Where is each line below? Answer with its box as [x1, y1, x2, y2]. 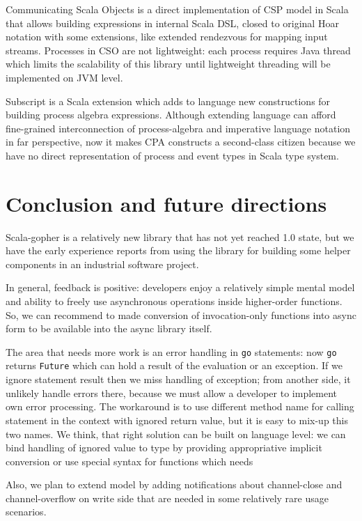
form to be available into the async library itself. [6, 321, 212, 336]
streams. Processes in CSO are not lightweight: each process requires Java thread [6, 42, 351, 57]
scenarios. [6, 504, 47, 519]
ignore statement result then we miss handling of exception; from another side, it [6, 372, 351, 387]
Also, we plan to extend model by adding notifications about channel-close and [6, 477, 343, 492]
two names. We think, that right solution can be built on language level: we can [6, 426, 346, 441]
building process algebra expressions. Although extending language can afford [6, 107, 336, 122]
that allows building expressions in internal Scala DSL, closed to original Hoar [6, 15, 339, 30]
